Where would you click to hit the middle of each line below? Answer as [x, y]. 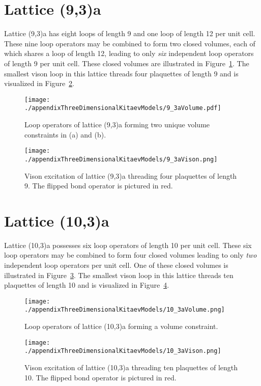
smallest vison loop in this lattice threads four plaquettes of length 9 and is [121, 73]
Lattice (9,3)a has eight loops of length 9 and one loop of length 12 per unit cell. [130, 33]
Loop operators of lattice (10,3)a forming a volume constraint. [121, 326]
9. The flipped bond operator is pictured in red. [99, 186]
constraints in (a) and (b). [65, 134]
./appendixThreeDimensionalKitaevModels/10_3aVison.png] [123, 351]
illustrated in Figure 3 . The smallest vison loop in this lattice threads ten [119, 275]
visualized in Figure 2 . [39, 83]
